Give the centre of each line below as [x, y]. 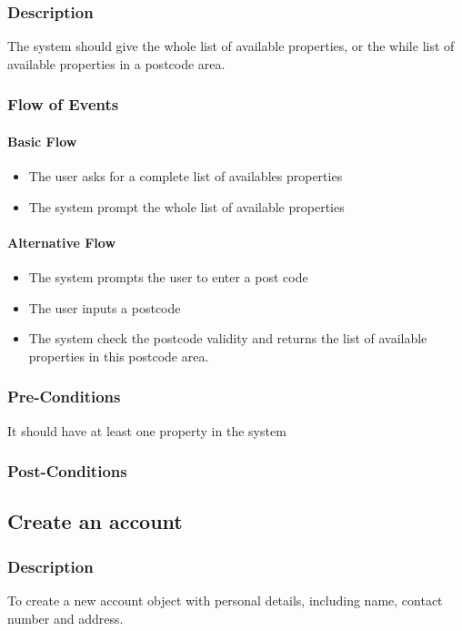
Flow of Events [63, 104]
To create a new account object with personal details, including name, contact [225, 600]
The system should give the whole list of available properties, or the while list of [231, 46]
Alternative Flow [62, 242]
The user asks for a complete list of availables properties [186, 176]
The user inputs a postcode [105, 307]
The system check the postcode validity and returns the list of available [228, 338]
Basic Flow [42, 141]
